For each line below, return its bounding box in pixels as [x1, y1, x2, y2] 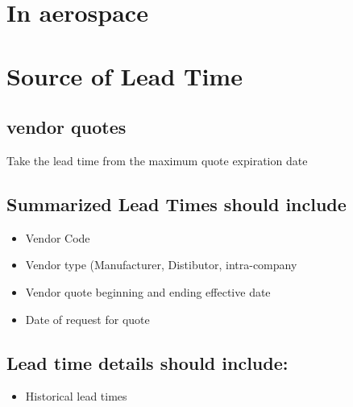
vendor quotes [6, 114, 127, 139]
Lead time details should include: [6, 350, 289, 375]
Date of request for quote [25, 310, 150, 327]
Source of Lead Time [6, 59, 243, 92]
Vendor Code [25, 229, 90, 246]
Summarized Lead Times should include [6, 191, 347, 216]
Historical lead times [25, 388, 127, 405]
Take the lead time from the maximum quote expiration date [6, 152, 308, 168]
